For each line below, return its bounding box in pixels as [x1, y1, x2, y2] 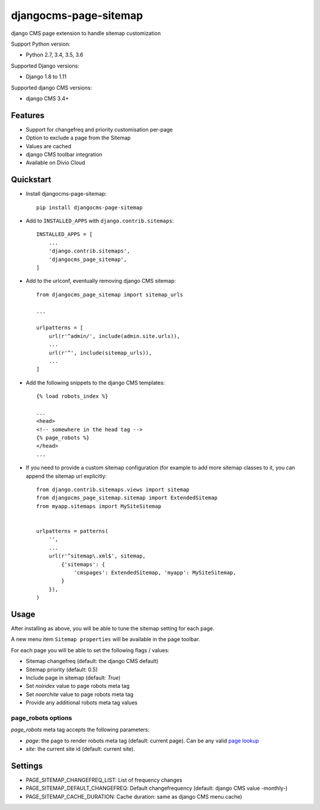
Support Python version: [11, 40, 71, 47]
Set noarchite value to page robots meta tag [25, 691, 133, 698]
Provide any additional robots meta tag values [25, 699, 137, 706]
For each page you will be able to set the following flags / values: [11, 646, 170, 653]
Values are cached [25, 142, 71, 149]
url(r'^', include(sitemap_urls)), [48, 349, 152, 356]
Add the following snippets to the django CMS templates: [25, 379, 165, 386]
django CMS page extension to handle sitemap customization [11, 30, 161, 37]
